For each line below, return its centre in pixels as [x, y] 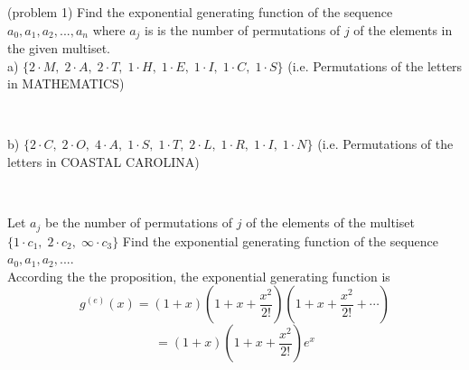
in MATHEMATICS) [66, 83]
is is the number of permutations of [243, 29]
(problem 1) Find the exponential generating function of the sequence [200, 12]
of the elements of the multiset [330, 222]
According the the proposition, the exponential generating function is [199, 276]
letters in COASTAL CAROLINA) [103, 162]
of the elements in [403, 29]
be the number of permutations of [139, 222]
